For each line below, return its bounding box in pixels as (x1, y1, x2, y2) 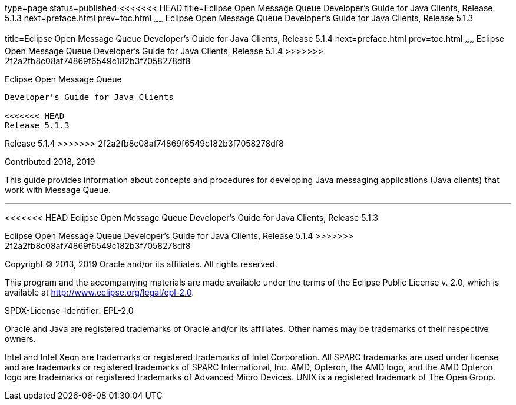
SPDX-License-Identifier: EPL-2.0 (5, 305, 134, 316)
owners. (5, 333, 36, 344)
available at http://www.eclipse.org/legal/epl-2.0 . (5, 287, 194, 297)
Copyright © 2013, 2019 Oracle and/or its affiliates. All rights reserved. (5, 258, 277, 269)
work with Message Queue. (5, 184, 111, 195)
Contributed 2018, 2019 (5, 156, 95, 167)
